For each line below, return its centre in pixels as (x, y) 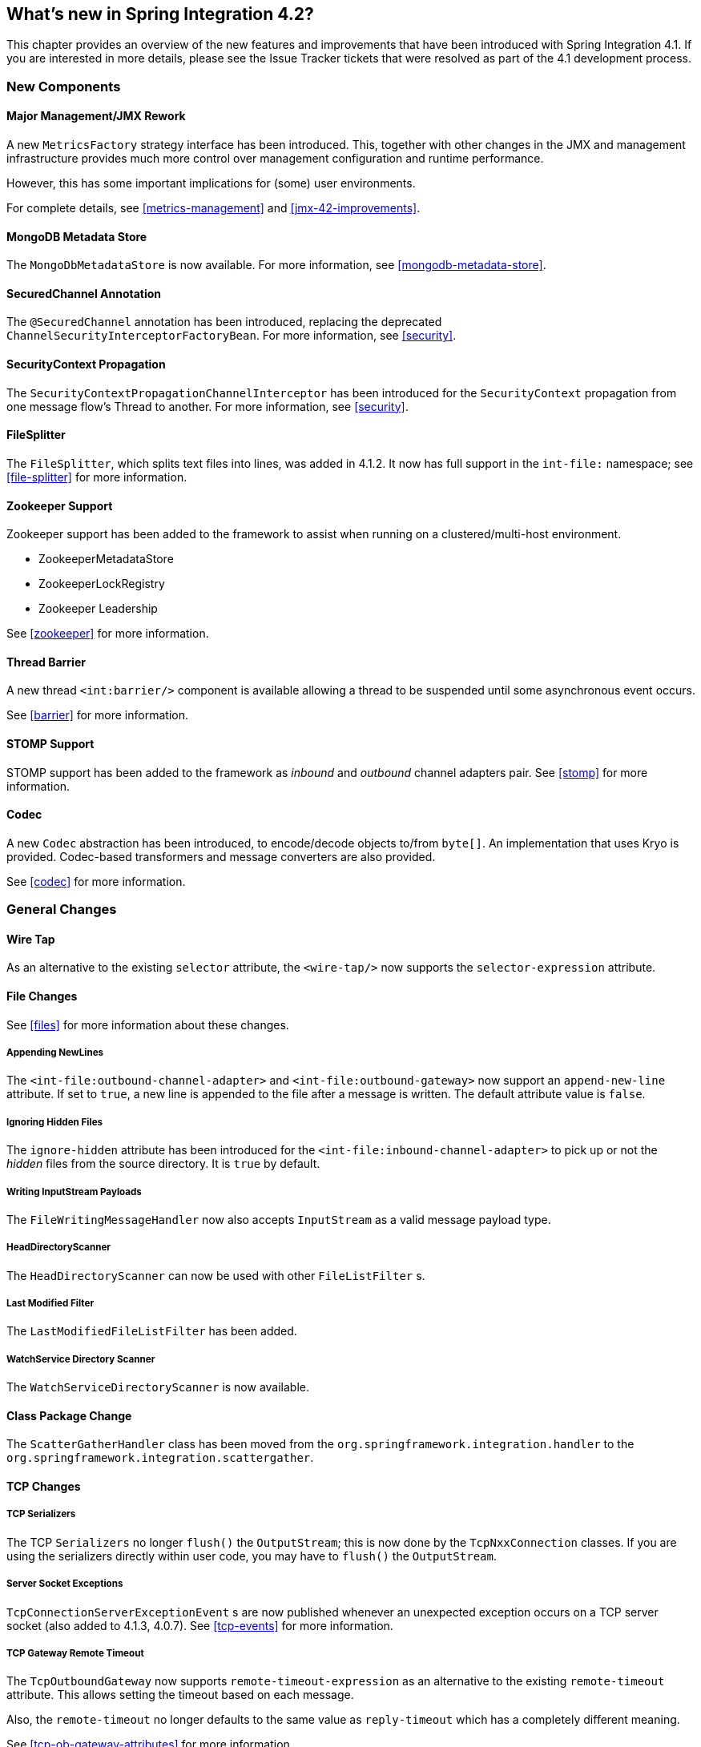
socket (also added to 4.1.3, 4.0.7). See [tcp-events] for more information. (200, 1625)
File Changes (42, 996)
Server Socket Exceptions (65, 1584)
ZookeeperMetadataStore (106, 559)
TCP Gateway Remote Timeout (75, 1654)
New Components (64, 86)
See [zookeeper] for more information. (108, 634)
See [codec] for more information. (96, 881)
